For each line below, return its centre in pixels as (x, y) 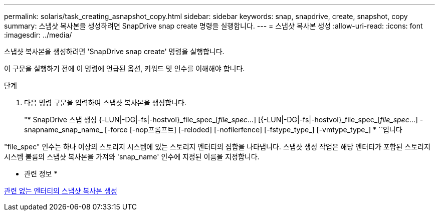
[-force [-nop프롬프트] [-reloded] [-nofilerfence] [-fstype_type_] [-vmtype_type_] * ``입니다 (253, 130)
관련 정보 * (41, 174)
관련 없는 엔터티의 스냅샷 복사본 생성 (61, 191)
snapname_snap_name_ (63, 130)
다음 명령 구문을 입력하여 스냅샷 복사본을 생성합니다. (105, 102)
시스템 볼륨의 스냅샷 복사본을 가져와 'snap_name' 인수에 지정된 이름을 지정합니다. (132, 157)
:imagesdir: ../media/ (38, 35)
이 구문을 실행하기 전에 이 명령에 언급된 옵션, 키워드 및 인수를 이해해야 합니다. (125, 68)
